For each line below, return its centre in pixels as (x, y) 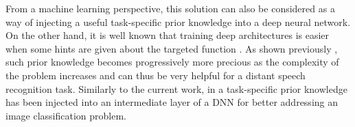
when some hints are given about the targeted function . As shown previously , (172, 48)
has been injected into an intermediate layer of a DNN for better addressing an (172, 102)
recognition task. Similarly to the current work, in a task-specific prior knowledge (176, 88)
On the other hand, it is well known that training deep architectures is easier (168, 35)
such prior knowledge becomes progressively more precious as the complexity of (172, 62)
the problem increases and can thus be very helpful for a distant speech (156, 75)
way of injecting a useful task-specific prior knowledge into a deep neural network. (178, 22)
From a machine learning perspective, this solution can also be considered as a (170, 8)
